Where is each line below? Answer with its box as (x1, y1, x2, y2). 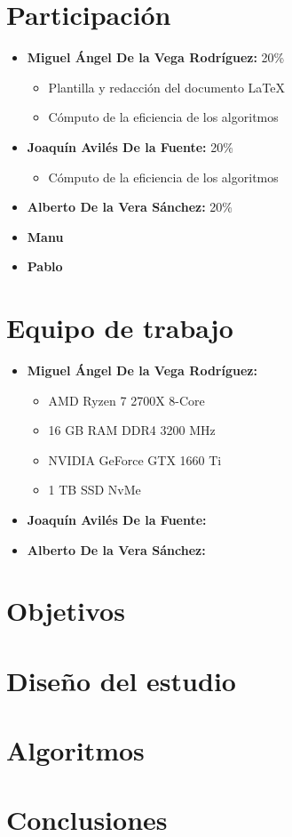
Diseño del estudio (6, 662, 236, 698)
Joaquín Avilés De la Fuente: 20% (27, 137, 233, 156)
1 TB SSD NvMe (48, 480, 141, 499)
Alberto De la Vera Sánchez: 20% (27, 197, 233, 216)
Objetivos (6, 592, 125, 629)
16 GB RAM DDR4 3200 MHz (48, 421, 216, 439)
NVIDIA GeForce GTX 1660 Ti (48, 450, 222, 469)
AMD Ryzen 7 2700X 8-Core (48, 390, 205, 409)
